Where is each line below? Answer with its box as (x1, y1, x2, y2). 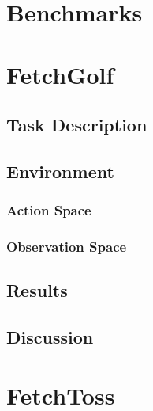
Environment (6, 158, 114, 183)
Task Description (6, 112, 147, 137)
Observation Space (6, 237, 127, 257)
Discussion (6, 325, 94, 349)
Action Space (6, 200, 91, 220)
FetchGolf (6, 58, 114, 90)
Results (6, 278, 68, 303)
